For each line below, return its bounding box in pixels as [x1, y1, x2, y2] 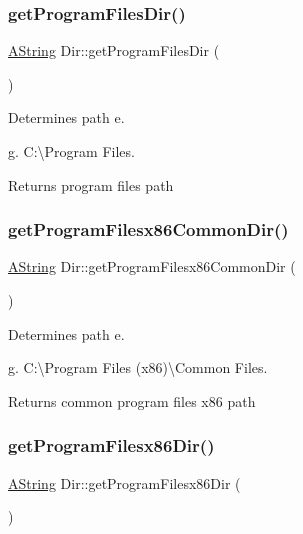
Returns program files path [8, 174, 174, 195]
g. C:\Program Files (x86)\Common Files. [8, 357, 268, 378]
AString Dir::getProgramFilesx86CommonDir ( [8, 256, 296, 277]
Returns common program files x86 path [8, 390, 256, 411]
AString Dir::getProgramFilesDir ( [8, 40, 220, 61]
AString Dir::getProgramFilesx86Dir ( [8, 472, 241, 493]
